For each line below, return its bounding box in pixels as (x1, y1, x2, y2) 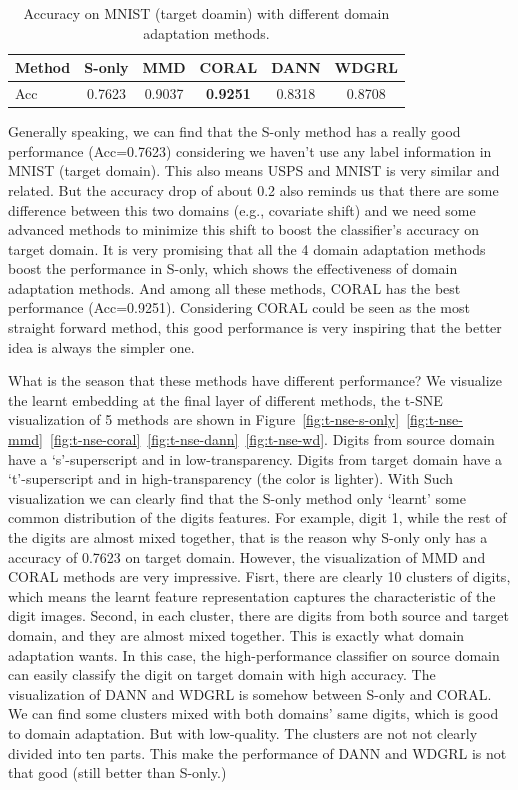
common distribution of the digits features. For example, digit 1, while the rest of (8, 507, 507, 528)
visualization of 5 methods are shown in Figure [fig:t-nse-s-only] (8, 409, 400, 430)
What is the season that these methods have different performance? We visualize (8, 370, 503, 391)
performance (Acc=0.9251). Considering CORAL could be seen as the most (8, 297, 470, 318)
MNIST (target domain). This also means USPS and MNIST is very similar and (8, 160, 500, 181)
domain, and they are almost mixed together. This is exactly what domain (8, 624, 465, 645)
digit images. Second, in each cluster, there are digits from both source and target (8, 605, 510, 626)
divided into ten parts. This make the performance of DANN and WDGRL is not (8, 742, 507, 763)
